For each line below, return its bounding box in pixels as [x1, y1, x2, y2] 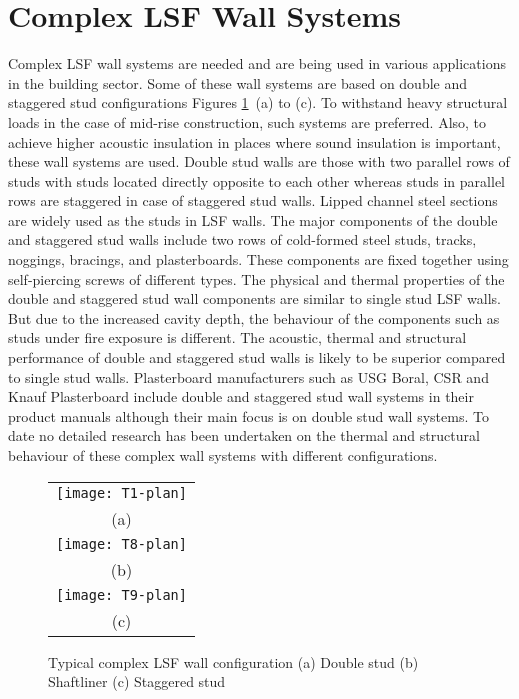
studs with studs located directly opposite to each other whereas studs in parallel [8, 170, 505, 191]
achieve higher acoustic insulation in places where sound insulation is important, [8, 131, 501, 152]
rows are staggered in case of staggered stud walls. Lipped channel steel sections [8, 190, 498, 211]
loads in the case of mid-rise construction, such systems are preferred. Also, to [8, 111, 487, 132]
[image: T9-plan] [56, 586, 187, 603]
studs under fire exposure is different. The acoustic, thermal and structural [8, 327, 467, 348]
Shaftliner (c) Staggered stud [48, 671, 226, 692]
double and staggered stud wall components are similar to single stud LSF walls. [8, 288, 501, 309]
